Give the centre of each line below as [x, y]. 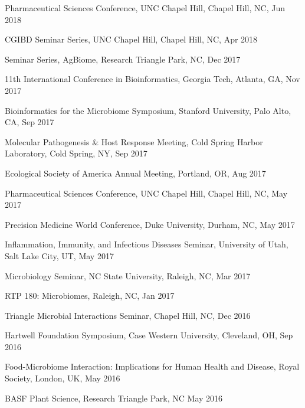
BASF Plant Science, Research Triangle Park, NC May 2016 [114, 398]
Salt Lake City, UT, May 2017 [59, 255]
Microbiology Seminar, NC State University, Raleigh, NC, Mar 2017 [128, 275]
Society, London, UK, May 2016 [63, 378]
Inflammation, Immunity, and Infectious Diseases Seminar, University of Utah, [147, 244]
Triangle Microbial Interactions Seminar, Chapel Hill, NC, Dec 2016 [128, 315]
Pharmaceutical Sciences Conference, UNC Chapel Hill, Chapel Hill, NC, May [146, 193]
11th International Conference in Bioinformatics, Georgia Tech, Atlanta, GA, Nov [152, 79]
